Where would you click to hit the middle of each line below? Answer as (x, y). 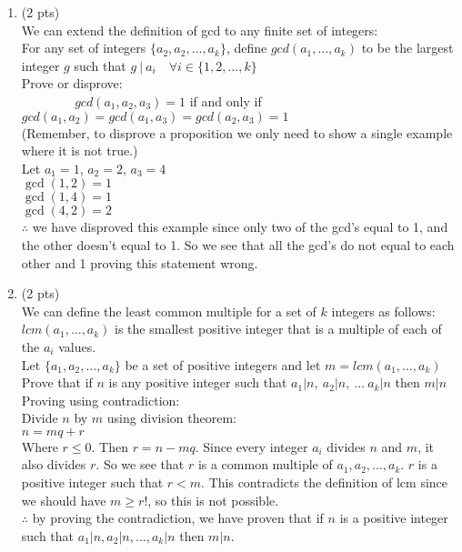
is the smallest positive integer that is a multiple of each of (278, 329)
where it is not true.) (80, 151)
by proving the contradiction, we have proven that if (178, 518)
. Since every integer (251, 446)
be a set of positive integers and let (223, 364)
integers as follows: (383, 311)
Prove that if (57, 382)
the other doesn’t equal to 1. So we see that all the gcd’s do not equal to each (238, 244)
